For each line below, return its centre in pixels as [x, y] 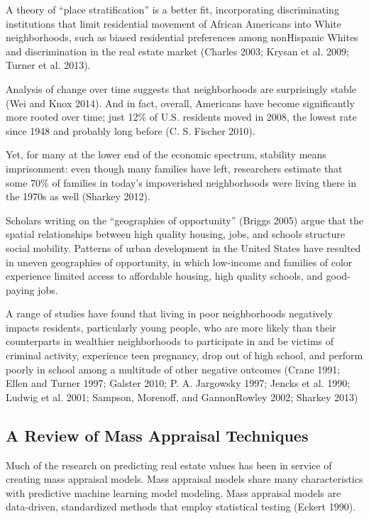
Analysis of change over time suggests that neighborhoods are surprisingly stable [181, 88]
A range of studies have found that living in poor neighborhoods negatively [169, 313]
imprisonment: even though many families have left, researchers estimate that [174, 168]
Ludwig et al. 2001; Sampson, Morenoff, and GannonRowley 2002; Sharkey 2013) [182, 397]
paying [20, 289]
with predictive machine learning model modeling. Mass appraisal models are [174, 492]
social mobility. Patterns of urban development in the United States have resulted [183, 247]
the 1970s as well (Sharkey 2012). [78, 196]
